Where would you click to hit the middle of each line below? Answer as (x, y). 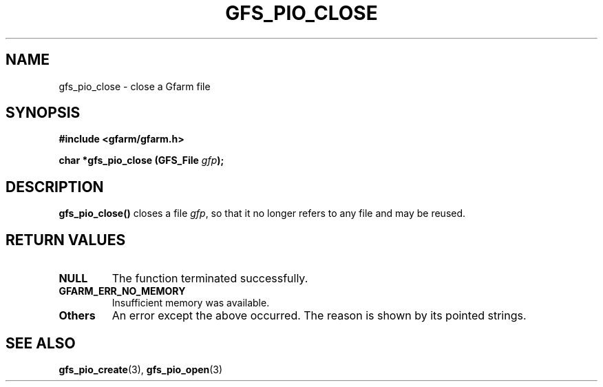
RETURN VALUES (66, 240)
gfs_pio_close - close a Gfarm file (135, 86)
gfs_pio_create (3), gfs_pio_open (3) (141, 369)
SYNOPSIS (43, 113)
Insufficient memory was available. (191, 303)
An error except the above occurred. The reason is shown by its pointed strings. (319, 316)
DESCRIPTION (55, 187)
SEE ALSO (41, 343)
